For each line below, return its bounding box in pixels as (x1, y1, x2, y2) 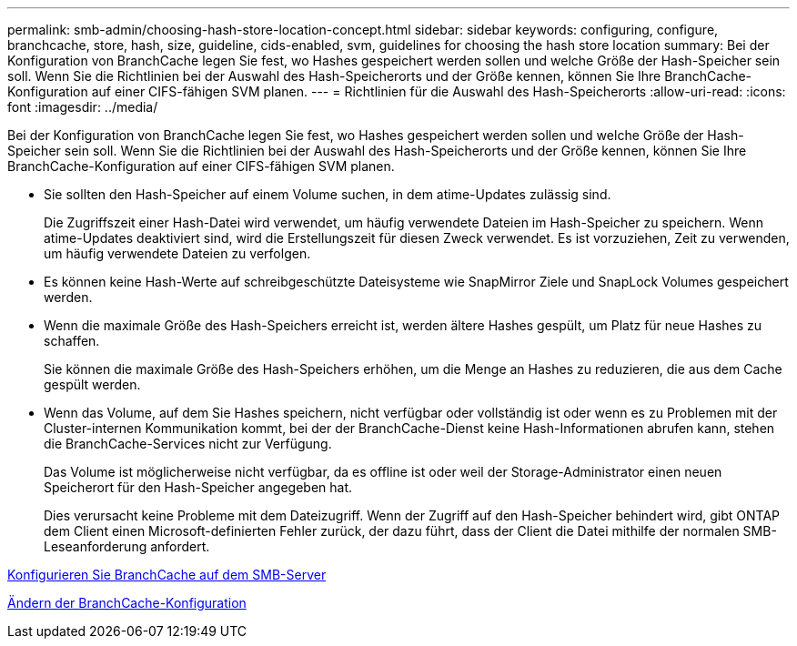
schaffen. (44, 333, 100, 348)
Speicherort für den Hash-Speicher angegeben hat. (44, 479, 353, 495)
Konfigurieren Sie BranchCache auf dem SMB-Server (7, 567, 327, 582)
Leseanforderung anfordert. (44, 539, 210, 554)
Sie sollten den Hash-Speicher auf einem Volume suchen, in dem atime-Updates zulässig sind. (44, 187, 611, 202)
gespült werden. (44, 377, 141, 392)
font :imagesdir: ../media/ (7, 99, 158, 115)
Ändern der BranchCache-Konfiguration (7, 595, 247, 611)
